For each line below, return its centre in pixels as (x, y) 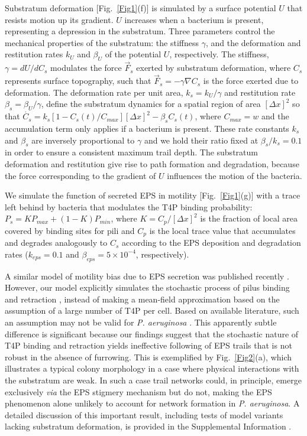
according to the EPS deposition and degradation (211, 243)
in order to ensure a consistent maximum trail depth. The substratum (131, 152)
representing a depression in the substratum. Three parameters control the (140, 31)
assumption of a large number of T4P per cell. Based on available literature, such (152, 310)
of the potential (133, 54)
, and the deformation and (253, 42)
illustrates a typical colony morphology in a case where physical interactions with (152, 368)
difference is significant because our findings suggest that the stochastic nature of (152, 333)
